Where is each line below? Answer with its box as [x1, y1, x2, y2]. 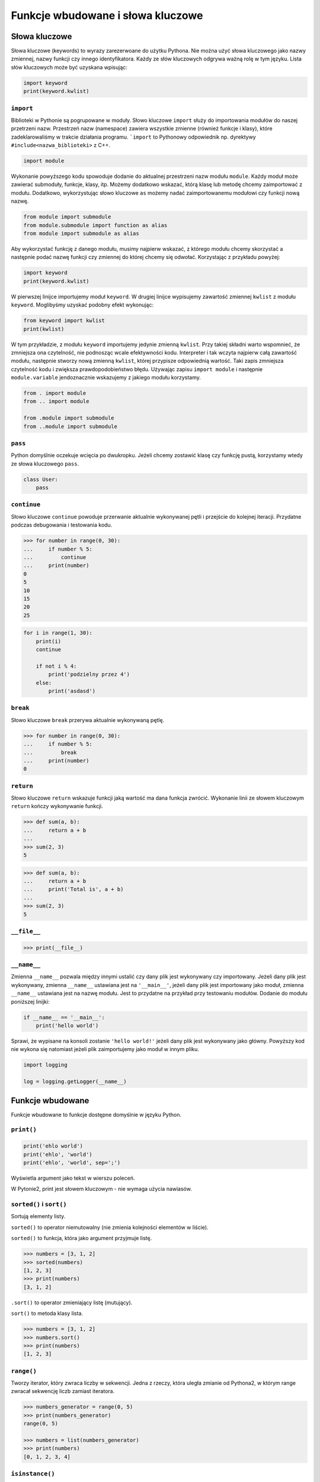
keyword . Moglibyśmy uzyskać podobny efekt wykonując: [11, 301, 154, 308]
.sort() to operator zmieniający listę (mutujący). [11, 1299, 133, 1306]
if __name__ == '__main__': [23, 1014, 105, 1021]
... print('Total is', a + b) [23, 886, 124, 893]
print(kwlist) [23, 325, 65, 332]
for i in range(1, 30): [23, 630, 93, 637]
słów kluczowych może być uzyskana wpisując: [11, 63, 127, 71]
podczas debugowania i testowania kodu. [11, 522, 113, 529]
